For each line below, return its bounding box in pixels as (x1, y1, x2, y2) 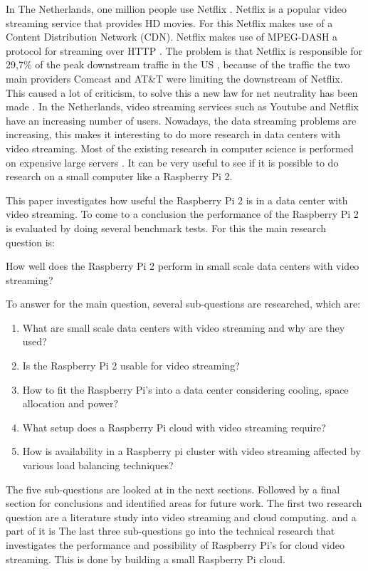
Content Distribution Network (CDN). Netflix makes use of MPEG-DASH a (6, 29, 338, 44)
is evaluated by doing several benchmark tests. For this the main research (6, 220, 326, 235)
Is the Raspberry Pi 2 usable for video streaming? (22, 358, 240, 373)
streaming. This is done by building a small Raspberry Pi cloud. (6, 551, 285, 566)
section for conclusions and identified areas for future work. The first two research (6, 496, 362, 510)
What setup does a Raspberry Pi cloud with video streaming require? (22, 419, 326, 434)
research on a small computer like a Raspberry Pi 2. (6, 169, 233, 184)
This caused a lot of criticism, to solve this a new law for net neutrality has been (6, 85, 358, 100)
